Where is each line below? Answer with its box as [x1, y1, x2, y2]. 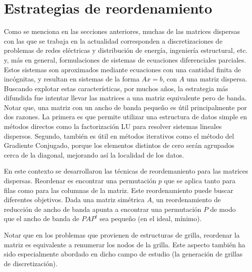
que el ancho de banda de [4, 213, 79, 224]
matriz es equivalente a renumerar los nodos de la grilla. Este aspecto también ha [4, 239, 246, 249]
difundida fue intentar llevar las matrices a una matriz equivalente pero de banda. [4, 93, 247, 103]
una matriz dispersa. [186, 74, 247, 84]
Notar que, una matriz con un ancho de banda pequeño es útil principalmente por [4, 102, 247, 112]
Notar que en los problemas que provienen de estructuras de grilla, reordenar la [4, 230, 240, 240]
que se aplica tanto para [164, 176, 236, 186]
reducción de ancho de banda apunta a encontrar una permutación [4, 204, 202, 214]
